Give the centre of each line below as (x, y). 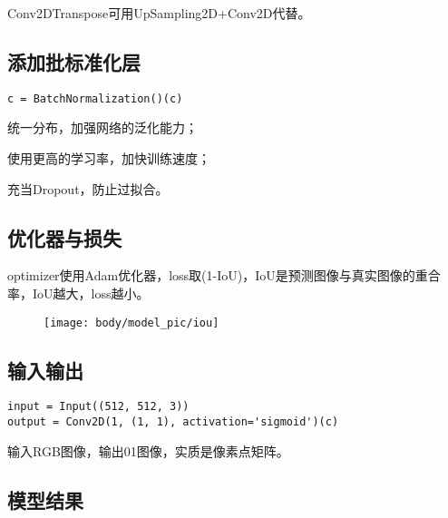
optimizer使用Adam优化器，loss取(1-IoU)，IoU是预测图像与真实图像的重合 (224, 275)
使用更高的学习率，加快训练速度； (109, 158)
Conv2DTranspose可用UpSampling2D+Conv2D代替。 (159, 13)
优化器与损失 (64, 237)
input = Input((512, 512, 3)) (98, 407)
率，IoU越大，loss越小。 (78, 293)
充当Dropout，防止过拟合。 (88, 188)
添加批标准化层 (74, 61)
